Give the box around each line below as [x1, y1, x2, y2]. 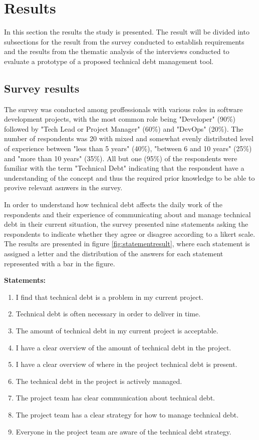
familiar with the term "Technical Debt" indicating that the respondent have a [4, 163, 244, 173]
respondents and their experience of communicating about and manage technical [4, 209, 251, 219]
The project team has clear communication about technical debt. [16, 392, 215, 403]
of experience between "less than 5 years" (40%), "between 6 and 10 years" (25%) [4, 143, 252, 154]
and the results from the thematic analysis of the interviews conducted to [4, 46, 229, 57]
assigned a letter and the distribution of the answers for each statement [4, 248, 223, 259]
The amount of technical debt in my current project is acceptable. [16, 325, 218, 335]
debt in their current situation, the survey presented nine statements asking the [4, 219, 248, 229]
